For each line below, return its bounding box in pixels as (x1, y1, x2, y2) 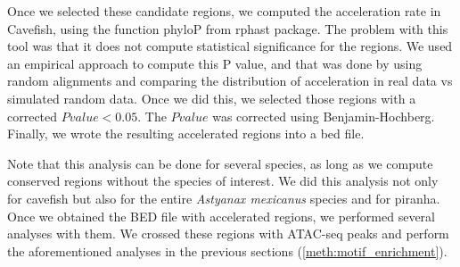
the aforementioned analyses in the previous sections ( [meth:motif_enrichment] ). (7, 241, 448, 260)
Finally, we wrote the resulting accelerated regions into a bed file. (7, 124, 365, 143)
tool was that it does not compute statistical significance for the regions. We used (7, 37, 453, 55)
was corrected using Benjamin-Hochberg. (212, 106, 435, 125)
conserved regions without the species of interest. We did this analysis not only (7, 171, 439, 190)
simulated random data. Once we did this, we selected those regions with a (7, 88, 416, 107)
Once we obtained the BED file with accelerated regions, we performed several (7, 206, 435, 225)
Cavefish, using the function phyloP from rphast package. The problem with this (7, 19, 448, 38)
